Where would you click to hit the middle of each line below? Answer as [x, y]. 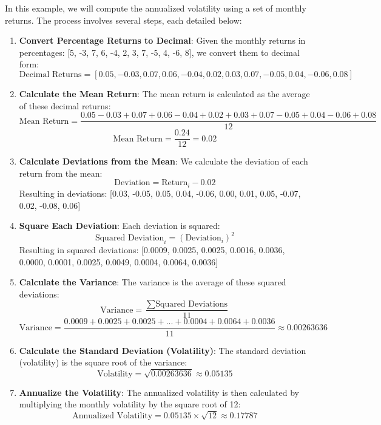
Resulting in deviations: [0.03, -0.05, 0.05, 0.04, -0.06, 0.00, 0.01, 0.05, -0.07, [160, 193]
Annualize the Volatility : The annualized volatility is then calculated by [159, 392]
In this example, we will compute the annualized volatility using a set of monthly [156, 8]
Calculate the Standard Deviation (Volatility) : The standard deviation [163, 350]
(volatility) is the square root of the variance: [103, 362]
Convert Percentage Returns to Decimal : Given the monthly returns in [162, 40]
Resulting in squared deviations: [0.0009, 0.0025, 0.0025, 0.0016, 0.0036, [152, 250]
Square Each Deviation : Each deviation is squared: [120, 226]
